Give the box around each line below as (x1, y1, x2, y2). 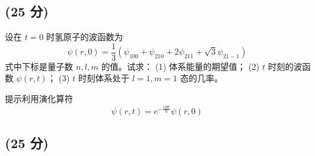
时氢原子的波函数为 (46, 30, 123, 43)
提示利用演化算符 (5, 92, 73, 105)
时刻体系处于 (78, 72, 130, 84)
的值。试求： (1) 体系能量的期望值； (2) (101, 59, 260, 72)
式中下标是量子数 (5, 59, 73, 72)
